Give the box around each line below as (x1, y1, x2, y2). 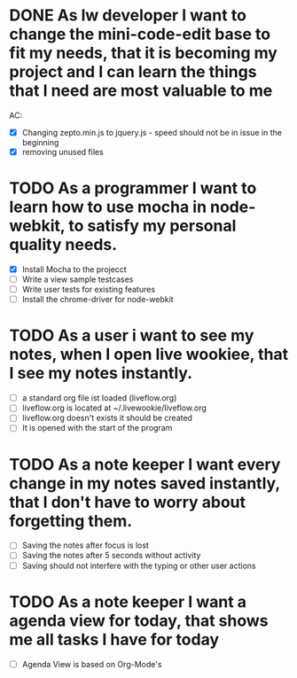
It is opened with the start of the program (21, 423, 173, 433)
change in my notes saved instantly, (9, 473, 281, 493)
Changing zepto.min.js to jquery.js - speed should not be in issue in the (21, 127, 282, 137)
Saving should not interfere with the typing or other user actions (21, 560, 256, 571)
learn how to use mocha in (9, 197, 207, 217)
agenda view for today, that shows (9, 611, 269, 630)
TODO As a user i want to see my (9, 325, 254, 346)
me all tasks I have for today (9, 629, 220, 650)
